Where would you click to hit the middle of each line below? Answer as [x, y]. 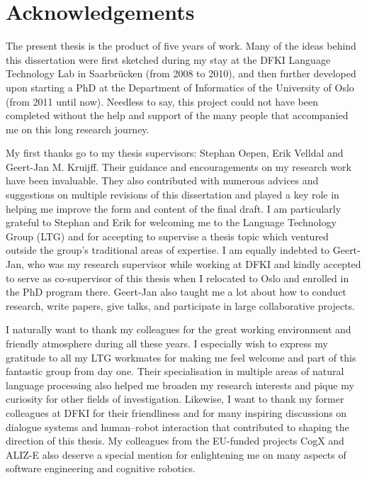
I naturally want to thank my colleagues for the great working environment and [179, 329]
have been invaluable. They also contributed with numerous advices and [162, 180]
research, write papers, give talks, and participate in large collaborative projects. [180, 305]
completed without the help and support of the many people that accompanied [177, 115]
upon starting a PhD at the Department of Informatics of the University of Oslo [180, 87]
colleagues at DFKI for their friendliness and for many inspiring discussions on [176, 412]
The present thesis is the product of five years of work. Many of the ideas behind [181, 46]
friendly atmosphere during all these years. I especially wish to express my [167, 343]
